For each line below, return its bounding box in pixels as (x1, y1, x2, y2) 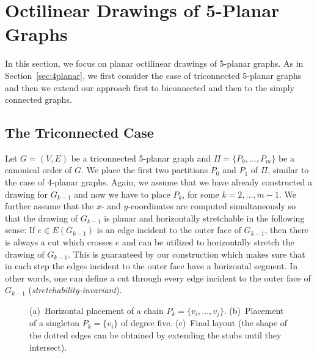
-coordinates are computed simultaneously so (128, 200, 296, 212)
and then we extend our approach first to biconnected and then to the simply (5, 81, 294, 94)
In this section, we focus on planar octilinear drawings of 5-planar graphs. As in (5, 57, 304, 70)
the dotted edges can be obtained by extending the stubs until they (29, 329, 282, 341)
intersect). (29, 340, 67, 353)
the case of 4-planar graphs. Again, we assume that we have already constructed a (5, 176, 312, 188)
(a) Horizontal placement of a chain (29, 304, 164, 317)
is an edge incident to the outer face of (97, 223, 241, 236)
